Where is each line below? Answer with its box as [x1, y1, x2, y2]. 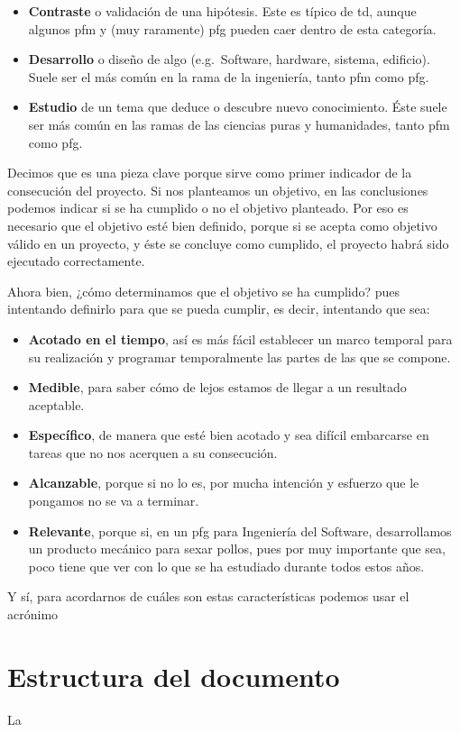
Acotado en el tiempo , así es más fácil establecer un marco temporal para [28, 329, 453, 348]
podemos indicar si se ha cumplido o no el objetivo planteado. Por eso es [7, 198, 409, 217]
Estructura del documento [7, 657, 340, 694]
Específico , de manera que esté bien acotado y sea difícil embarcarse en [28, 425, 429, 444]
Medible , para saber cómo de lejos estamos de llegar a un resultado [28, 378, 407, 397]
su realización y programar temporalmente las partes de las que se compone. [28, 347, 451, 366]
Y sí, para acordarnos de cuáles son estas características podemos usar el [7, 587, 409, 606]
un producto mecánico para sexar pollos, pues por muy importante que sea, [28, 539, 446, 558]
